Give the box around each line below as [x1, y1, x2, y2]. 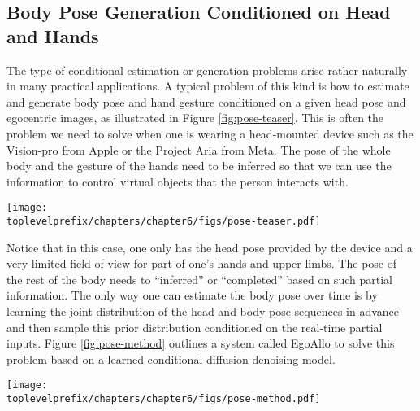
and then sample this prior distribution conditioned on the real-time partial [6, 318, 383, 335]
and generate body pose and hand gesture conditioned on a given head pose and [6, 93, 406, 110]
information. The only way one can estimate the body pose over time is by [6, 286, 378, 304]
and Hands [6, 23, 99, 48]
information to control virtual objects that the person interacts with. [6, 173, 349, 190]
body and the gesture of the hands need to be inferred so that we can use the [6, 157, 392, 174]
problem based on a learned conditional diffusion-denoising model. [6, 350, 336, 367]
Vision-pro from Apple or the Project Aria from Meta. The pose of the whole [6, 141, 391, 158]
